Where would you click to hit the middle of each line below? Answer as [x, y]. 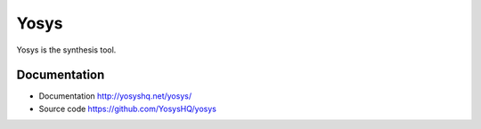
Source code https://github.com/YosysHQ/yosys [128, 109]
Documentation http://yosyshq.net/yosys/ [115, 96]
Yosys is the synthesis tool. [66, 50]
